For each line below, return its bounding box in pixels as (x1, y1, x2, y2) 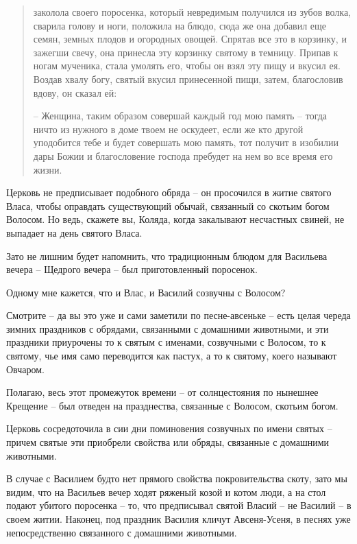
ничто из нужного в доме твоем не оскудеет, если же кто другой (33, 121, 304, 136)
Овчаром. (6, 362, 45, 376)
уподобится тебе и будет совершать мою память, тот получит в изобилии (33, 135, 339, 150)
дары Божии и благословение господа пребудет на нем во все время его (33, 148, 333, 163)
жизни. (33, 162, 62, 176)
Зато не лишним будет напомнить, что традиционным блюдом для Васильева (6, 248, 328, 263)
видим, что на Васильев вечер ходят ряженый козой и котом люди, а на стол (6, 484, 326, 499)
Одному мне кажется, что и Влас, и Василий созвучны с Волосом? (6, 285, 286, 299)
